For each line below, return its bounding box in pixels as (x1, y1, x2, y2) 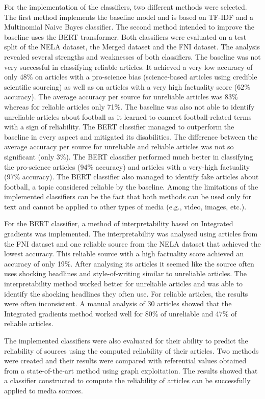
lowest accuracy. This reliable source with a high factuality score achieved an (4, 248, 244, 259)
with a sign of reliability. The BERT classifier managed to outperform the (4, 121, 234, 132)
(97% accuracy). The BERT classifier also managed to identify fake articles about (4, 171, 259, 182)
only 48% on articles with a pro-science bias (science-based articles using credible (4, 71, 257, 82)
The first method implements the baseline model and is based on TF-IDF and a (4, 11, 254, 22)
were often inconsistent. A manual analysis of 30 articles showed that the (4, 298, 232, 309)
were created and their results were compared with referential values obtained (4, 355, 247, 366)
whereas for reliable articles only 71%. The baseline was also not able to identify (4, 101, 255, 112)
